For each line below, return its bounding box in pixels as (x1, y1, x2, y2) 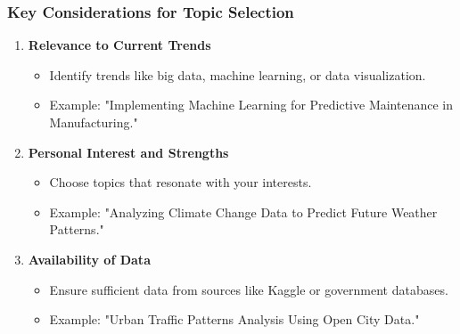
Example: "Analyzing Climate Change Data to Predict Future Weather (49, 202, 438, 221)
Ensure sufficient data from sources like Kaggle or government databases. (49, 280, 448, 298)
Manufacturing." (49, 113, 138, 131)
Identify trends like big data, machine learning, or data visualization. (49, 65, 426, 84)
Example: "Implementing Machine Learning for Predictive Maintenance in (49, 95, 454, 114)
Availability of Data (28, 249, 151, 268)
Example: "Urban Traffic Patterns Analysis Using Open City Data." (49, 310, 420, 329)
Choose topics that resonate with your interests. (49, 173, 312, 191)
